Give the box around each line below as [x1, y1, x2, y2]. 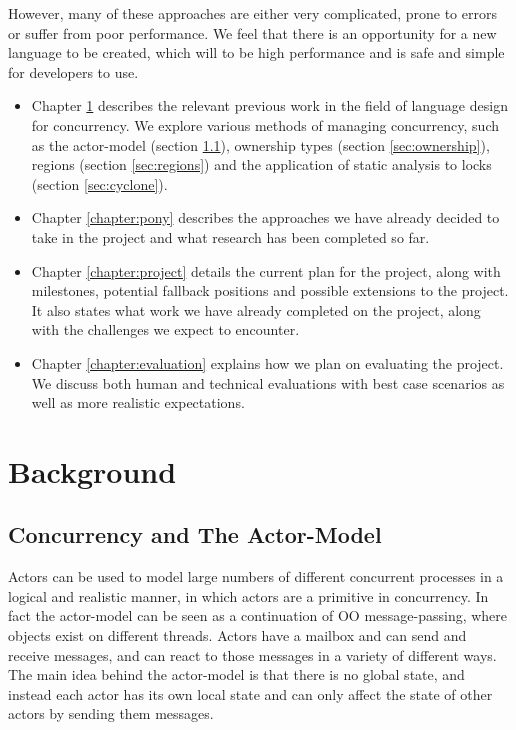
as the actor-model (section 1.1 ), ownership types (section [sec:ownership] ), [31, 134, 490, 155]
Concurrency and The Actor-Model [8, 519, 382, 550]
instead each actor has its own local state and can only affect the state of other [8, 683, 493, 704]
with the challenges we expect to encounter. [31, 319, 300, 340]
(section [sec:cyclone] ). [31, 173, 168, 194]
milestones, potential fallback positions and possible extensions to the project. [31, 280, 509, 301]
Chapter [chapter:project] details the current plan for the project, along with [31, 260, 501, 281]
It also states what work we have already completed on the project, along [31, 299, 481, 320]
